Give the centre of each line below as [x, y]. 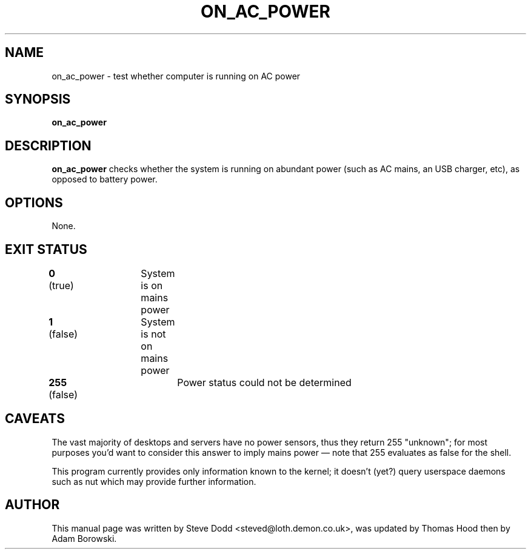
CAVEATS [35, 419]
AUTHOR [32, 505]
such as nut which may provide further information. [154, 481]
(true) [61, 285]
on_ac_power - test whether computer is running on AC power [176, 76]
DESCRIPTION [48, 145]
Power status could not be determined [264, 382]
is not [153, 334]
